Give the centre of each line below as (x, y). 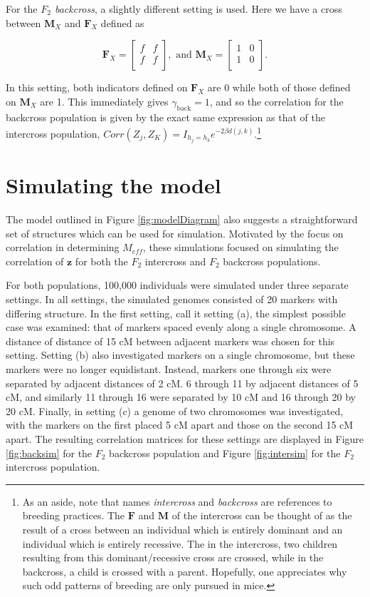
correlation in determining (63, 247)
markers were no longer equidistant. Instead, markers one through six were (169, 368)
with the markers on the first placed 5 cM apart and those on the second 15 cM (180, 425)
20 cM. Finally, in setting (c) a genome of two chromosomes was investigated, (175, 410)
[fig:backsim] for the (49, 453)
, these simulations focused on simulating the (240, 247)
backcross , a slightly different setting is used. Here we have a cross (198, 9)
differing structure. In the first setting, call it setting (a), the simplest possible (176, 313)
